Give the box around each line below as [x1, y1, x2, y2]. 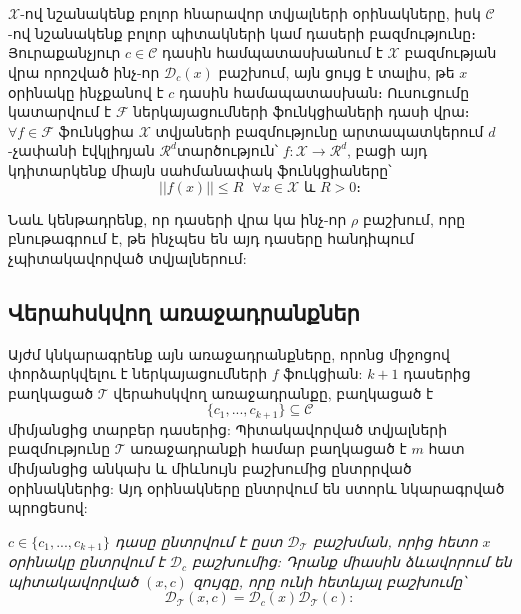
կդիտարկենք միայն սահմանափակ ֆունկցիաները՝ [8, 159, 392, 180]
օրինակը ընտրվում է [8, 551, 165, 572]
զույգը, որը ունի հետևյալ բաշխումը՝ [192, 570, 466, 591]
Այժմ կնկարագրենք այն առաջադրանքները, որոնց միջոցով [8, 343, 450, 364]
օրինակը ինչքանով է [8, 81, 164, 102]
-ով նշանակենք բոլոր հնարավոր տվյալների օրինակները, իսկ [20, 3, 481, 24]
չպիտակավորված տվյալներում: [8, 247, 247, 268]
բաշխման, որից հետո [312, 530, 478, 551]
